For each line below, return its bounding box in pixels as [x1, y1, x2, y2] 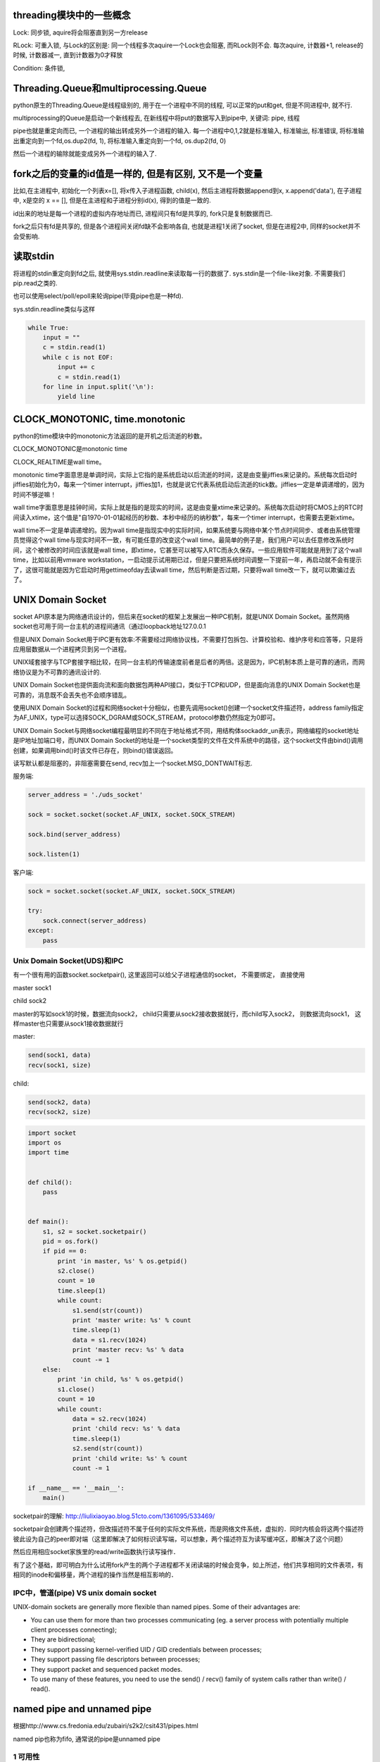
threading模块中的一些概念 [13, 9, 132, 21]
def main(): [27, 1218, 70, 1226]
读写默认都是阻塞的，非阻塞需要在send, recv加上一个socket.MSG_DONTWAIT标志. [13, 758, 253, 768]
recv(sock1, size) [27, 1061, 91, 1069]
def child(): [27, 1178, 73, 1186]
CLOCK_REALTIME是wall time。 [13, 457, 106, 466]
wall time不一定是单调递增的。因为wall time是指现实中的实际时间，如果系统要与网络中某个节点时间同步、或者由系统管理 [13, 526, 360, 535]
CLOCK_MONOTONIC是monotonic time [13, 445, 128, 453]
